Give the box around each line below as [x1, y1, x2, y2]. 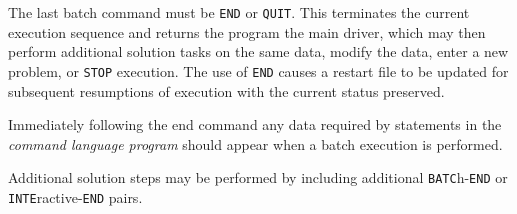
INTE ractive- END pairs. [8, 186, 143, 207]
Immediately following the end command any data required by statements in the [8, 114, 502, 135]
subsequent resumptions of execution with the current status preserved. [8, 80, 445, 101]
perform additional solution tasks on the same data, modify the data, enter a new [8, 41, 509, 62]
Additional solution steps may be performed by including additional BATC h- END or [8, 167, 508, 188]
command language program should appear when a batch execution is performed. [8, 133, 503, 154]
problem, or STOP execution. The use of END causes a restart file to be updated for [8, 60, 509, 81]
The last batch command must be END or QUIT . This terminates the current [8, 2, 470, 22]
